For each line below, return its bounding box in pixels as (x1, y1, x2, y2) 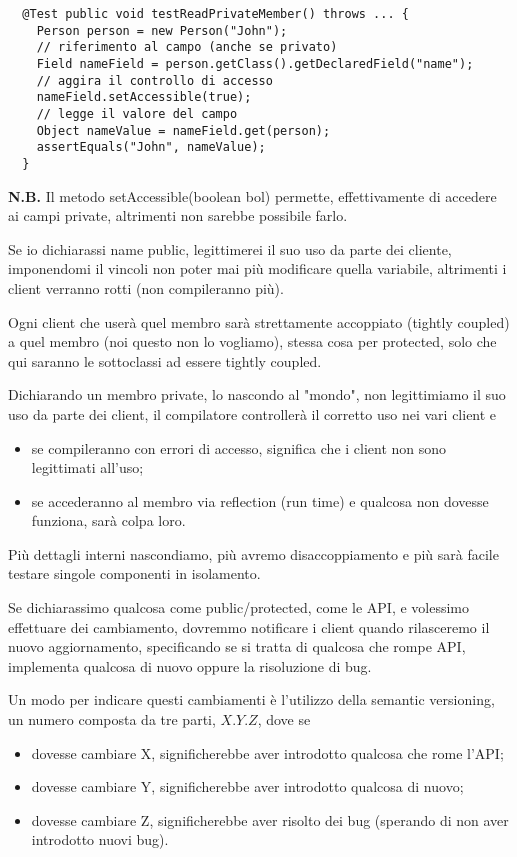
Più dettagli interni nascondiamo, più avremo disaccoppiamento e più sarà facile (8, 543, 499, 564)
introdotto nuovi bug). (31, 829, 169, 850)
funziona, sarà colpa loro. (31, 510, 186, 531)
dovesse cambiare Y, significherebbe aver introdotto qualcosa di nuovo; (31, 776, 464, 797)
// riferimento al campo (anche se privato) (36, 40, 338, 55)
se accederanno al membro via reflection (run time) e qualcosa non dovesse (31, 490, 489, 511)
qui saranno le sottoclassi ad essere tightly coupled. (8, 350, 322, 371)
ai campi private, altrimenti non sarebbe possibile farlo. (8, 205, 348, 226)
